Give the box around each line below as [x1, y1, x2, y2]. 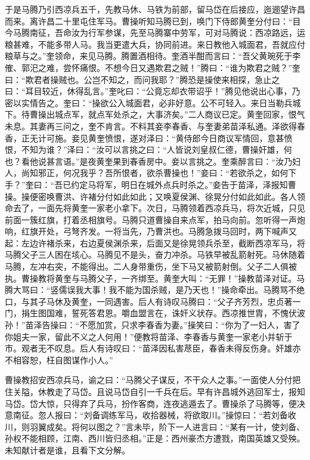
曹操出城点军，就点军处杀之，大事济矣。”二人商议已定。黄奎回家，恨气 [29, 108, 305, 121]
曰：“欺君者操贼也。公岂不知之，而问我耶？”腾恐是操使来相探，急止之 [5, 73, 280, 85]
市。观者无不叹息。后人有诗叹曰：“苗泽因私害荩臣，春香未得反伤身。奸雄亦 [5, 342, 301, 354]
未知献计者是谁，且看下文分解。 [5, 443, 130, 456]
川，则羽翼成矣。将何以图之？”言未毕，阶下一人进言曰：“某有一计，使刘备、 [5, 420, 305, 433]
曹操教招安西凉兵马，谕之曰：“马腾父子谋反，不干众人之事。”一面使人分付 [5, 373, 293, 386]
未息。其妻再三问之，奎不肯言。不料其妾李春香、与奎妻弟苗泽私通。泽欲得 [5, 119, 297, 132]
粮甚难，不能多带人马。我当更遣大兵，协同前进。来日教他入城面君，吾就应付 [5, 38, 305, 50]
